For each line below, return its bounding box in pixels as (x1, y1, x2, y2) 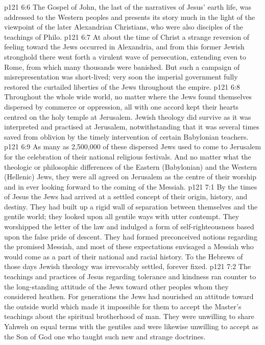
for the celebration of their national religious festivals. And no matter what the (4, 151, 251, 162)
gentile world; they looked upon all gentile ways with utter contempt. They (4, 211, 239, 222)
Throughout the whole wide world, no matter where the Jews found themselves (4, 91, 252, 102)
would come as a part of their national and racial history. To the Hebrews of (4, 251, 243, 261)
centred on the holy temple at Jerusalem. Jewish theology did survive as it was (4, 111, 251, 122)
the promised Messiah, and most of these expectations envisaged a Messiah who (4, 241, 254, 252)
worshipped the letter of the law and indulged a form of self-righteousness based (4, 221, 254, 232)
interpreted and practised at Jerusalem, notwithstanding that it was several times (4, 121, 259, 132)
